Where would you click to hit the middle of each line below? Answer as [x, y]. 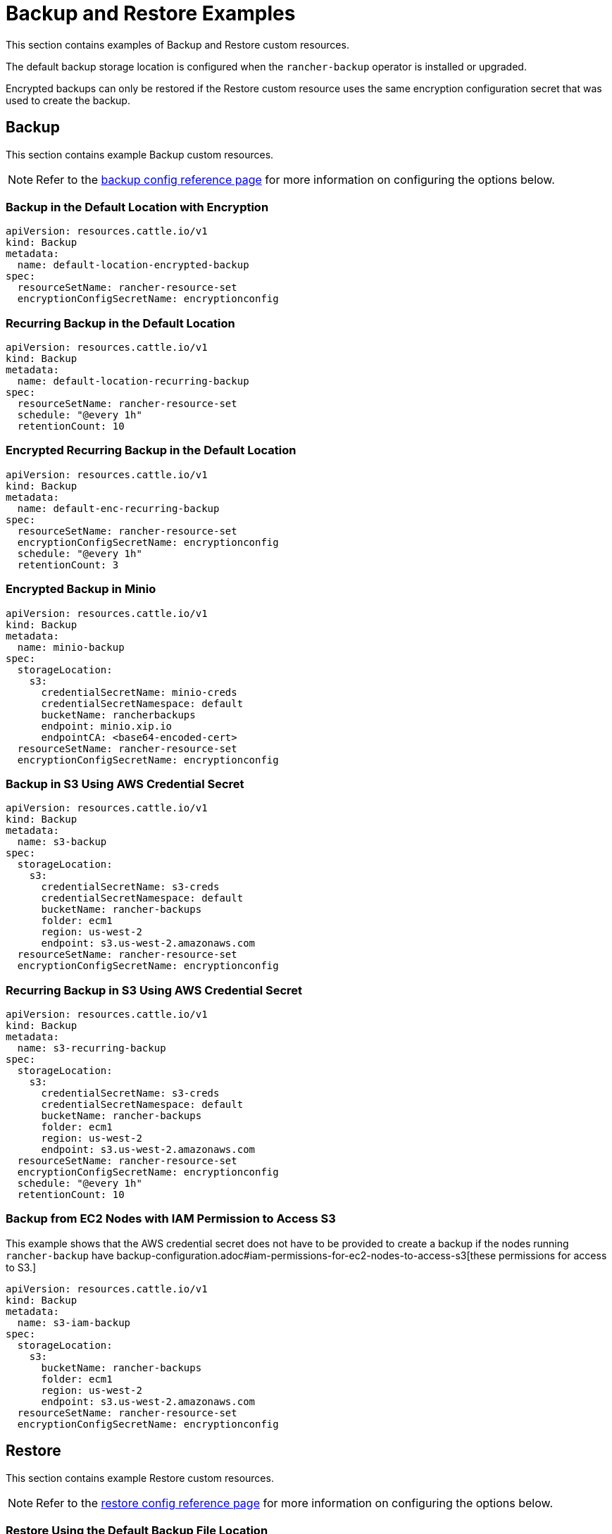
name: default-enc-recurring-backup [118, 508]
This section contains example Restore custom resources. [140, 1478]
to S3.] [21, 1267]
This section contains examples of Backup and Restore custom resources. [177, 44]
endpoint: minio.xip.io [107, 726]
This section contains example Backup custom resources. [140, 154]
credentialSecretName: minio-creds [139, 692]
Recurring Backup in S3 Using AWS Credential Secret [154, 990]
